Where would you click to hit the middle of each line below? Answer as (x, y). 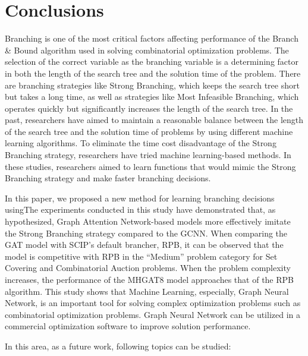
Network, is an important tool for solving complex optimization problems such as (153, 303)
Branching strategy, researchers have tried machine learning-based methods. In (148, 155)
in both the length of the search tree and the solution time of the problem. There (153, 73)
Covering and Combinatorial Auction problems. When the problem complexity (148, 268)
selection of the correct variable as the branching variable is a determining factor (152, 62)
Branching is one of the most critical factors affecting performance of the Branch (152, 38)
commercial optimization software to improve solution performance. (128, 326)
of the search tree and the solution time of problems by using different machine (149, 131)
